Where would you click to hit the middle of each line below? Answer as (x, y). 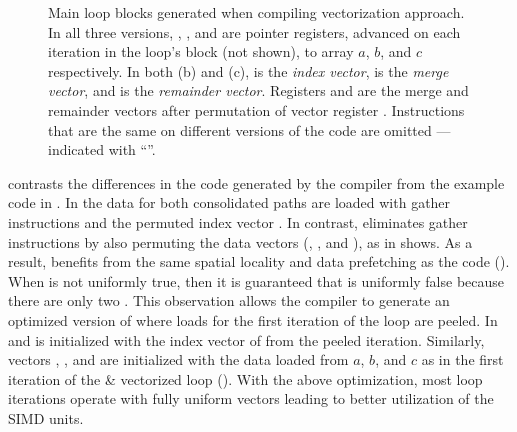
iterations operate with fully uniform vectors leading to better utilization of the (251, 398)
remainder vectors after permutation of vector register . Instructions (256, 109)
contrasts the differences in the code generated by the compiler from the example (256, 182)
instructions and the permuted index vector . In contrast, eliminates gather (238, 221)
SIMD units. (46, 417)
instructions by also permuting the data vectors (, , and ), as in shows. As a (240, 241)
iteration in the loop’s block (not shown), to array (201, 51)
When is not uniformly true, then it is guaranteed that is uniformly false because (256, 280)
